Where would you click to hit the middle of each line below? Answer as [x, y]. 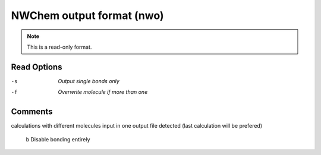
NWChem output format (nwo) [87, 15]
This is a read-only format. [59, 47]
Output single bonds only [89, 81]
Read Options [37, 67]
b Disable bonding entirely [58, 139]
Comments [32, 112]
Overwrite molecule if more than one [103, 92]
